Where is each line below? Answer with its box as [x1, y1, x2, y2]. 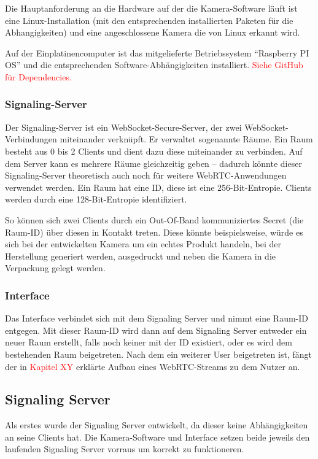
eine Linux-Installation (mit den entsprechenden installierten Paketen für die [5, 13, 293, 26]
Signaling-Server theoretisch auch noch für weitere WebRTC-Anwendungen [5, 169, 287, 182]
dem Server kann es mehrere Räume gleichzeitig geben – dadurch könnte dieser [5, 156, 302, 169]
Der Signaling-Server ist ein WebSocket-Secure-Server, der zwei [5, 120, 242, 133]
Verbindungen [5, 133, 57, 145]
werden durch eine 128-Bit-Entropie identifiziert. [5, 193, 187, 206]
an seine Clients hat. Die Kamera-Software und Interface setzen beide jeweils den [5, 430, 310, 443]
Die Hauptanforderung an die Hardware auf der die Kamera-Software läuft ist [5, 2, 298, 14]
